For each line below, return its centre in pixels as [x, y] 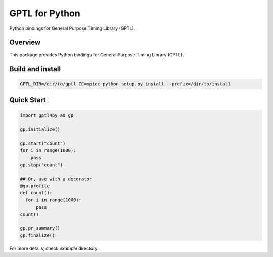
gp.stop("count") [41, 165]
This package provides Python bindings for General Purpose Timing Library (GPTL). [97, 55]
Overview [25, 43]
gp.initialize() [40, 129]
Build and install [35, 69]
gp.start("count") [43, 143]
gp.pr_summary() [40, 228]
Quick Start [28, 100]
